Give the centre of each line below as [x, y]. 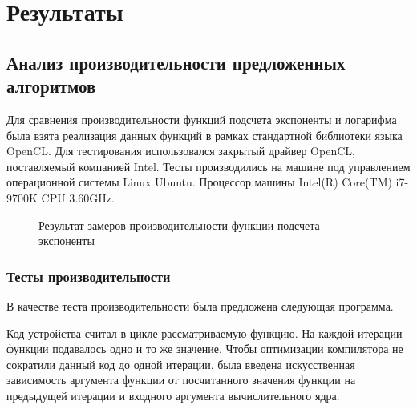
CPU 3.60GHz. [78, 197]
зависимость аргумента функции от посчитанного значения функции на [181, 380]
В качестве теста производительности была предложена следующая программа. [200, 305]
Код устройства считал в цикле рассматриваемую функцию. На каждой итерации [204, 333]
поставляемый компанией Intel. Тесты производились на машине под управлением [208, 166]
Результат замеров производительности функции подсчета [179, 225]
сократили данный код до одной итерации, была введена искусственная [181, 364]
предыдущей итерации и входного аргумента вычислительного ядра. [173, 395]
